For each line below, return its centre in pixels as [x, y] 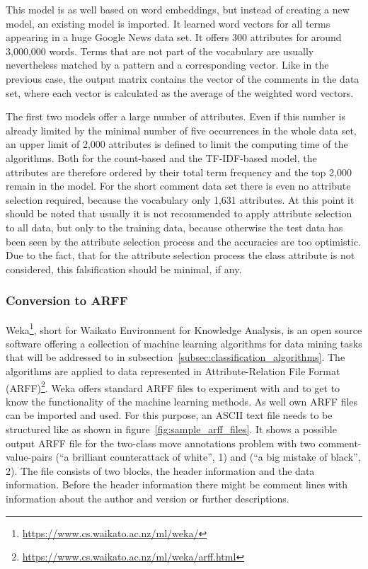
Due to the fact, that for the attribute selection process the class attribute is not [180, 255]
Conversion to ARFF [67, 300]
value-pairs [29, 457]
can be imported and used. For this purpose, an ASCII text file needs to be [169, 415]
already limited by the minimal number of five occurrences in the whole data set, [181, 130]
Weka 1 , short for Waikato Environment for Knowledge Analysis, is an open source [184, 328]
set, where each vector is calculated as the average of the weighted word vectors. [180, 92]
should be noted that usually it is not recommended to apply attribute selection [179, 213]
